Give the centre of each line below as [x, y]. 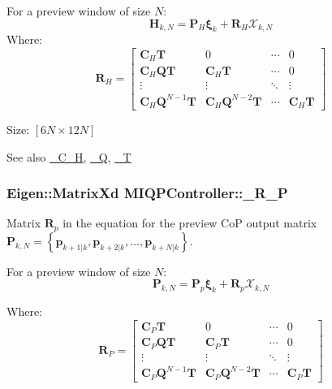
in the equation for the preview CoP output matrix [190, 223]
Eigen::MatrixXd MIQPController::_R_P [147, 193]
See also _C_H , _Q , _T [69, 156]
